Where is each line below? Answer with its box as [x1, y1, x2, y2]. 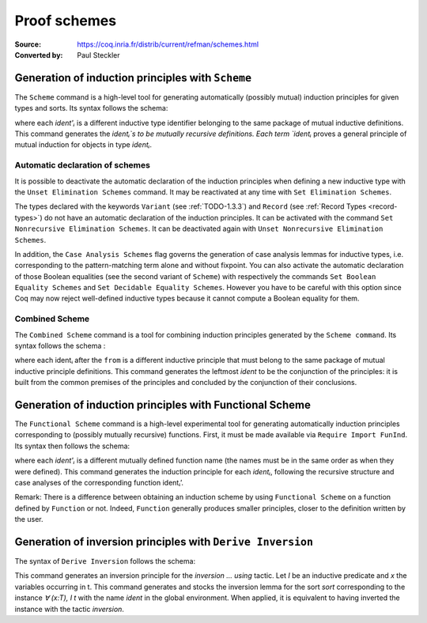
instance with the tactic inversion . [14, 604, 124, 614]
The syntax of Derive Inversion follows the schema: [14, 557, 196, 566]
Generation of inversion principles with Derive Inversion [14, 535, 314, 549]
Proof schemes [14, 12, 117, 29]
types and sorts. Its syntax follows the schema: [14, 104, 168, 113]
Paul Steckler [77, 50, 120, 59]
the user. [14, 515, 43, 524]
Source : [14, 40, 42, 49]
